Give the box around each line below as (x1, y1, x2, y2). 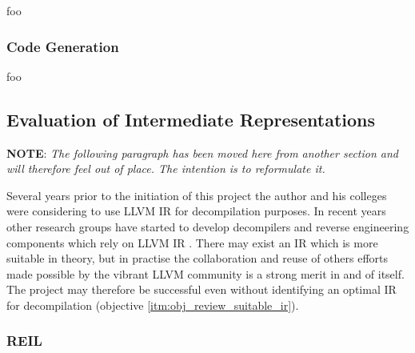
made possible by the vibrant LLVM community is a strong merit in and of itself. (6, 265, 405, 282)
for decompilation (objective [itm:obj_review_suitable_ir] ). (6, 296, 299, 313)
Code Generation (6, 36, 119, 56)
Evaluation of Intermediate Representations (6, 106, 376, 131)
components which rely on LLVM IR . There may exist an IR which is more (6, 234, 378, 251)
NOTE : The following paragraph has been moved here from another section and (6, 144, 398, 161)
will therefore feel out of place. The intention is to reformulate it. (6, 160, 325, 177)
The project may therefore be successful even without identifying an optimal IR (6, 281, 397, 298)
